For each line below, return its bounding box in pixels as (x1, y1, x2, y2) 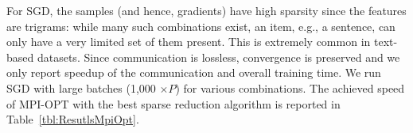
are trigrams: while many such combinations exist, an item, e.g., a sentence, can (6, 17, 395, 34)
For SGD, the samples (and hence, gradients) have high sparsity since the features (6, 2, 407, 18)
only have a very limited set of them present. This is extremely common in (6, 33, 371, 50)
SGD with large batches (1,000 (6, 79, 156, 96)
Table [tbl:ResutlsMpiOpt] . (6, 111, 139, 127)
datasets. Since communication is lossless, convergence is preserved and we (37, 48, 400, 65)
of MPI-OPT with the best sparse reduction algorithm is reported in (6, 95, 341, 112)
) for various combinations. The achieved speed (175, 79, 405, 96)
